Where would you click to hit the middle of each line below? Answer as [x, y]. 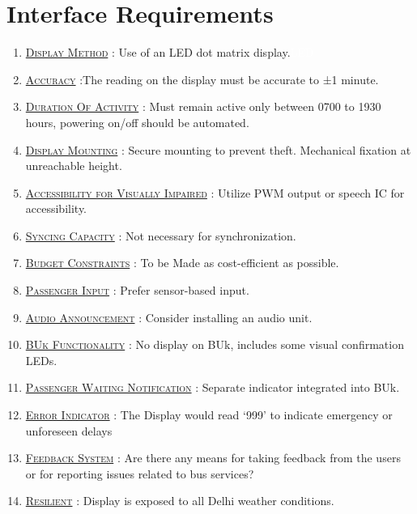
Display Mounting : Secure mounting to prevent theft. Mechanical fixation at [218, 149]
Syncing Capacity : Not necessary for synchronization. [161, 235]
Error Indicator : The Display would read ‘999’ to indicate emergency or [209, 415]
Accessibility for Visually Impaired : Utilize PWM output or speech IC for [215, 192]
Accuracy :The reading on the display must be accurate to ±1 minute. [202, 79]
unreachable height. [74, 166]
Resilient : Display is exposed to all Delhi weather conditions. [180, 501]
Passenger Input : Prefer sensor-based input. [137, 290]
